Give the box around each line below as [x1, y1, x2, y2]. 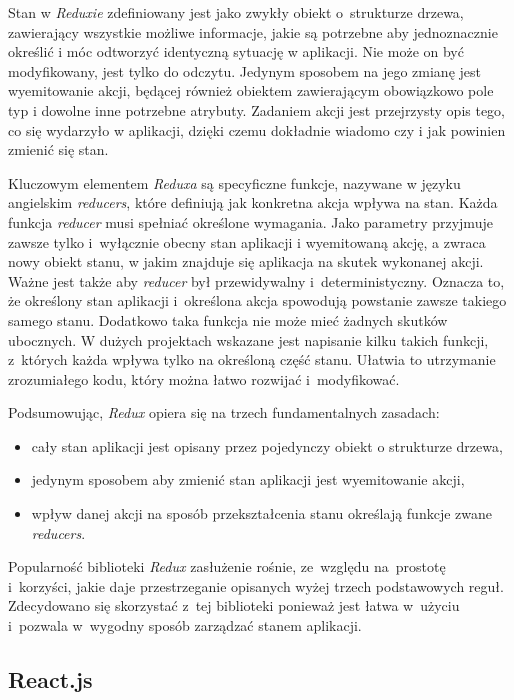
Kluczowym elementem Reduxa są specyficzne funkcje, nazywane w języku [8, 172, 461, 193]
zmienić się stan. [8, 139, 109, 160]
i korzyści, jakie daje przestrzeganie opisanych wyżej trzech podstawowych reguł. [8, 575, 504, 596]
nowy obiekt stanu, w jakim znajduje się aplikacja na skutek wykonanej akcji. [8, 251, 484, 272]
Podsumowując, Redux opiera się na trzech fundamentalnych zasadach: [8, 402, 440, 423]
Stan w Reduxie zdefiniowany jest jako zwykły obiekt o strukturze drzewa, [8, 2, 464, 22]
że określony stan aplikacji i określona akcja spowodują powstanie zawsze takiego [8, 290, 507, 311]
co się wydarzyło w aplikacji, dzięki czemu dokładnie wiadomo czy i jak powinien [8, 119, 506, 140]
